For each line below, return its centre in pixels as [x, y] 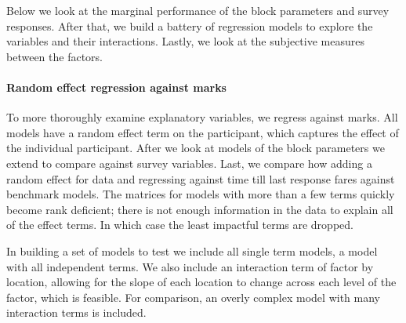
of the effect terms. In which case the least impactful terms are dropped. [180, 225]
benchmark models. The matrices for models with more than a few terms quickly [201, 194]
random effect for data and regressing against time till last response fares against [201, 178]
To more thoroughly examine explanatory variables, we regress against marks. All [202, 117]
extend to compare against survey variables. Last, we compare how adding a [189, 163]
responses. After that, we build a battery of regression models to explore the [190, 25]
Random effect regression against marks [116, 87]
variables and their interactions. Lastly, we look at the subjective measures [185, 41]
